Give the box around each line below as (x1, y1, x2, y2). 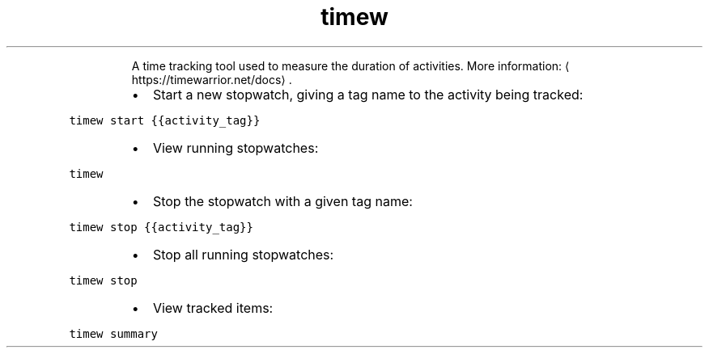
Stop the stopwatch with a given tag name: (152, 192, 413, 209)
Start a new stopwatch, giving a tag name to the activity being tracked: (152, 86, 584, 103)
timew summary (69, 327, 158, 340)
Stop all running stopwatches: (152, 246, 334, 263)
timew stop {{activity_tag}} (69, 220, 253, 234)
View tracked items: (152, 299, 274, 316)
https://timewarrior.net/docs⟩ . (131, 72, 292, 86)
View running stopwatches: (152, 139, 319, 156)
